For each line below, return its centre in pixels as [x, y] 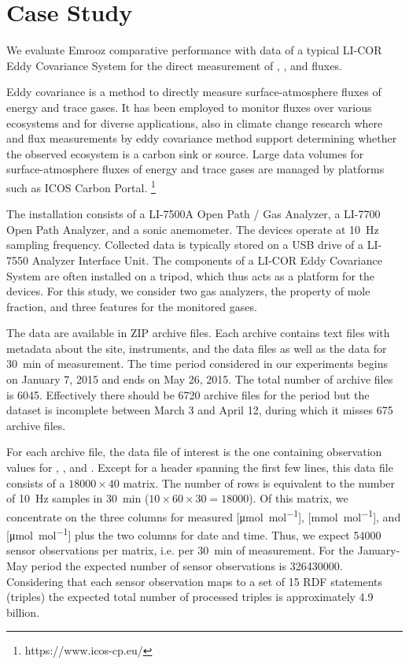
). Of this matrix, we [298, 498]
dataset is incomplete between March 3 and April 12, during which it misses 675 [200, 410]
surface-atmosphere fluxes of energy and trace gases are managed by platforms [195, 169]
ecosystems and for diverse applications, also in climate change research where [195, 122]
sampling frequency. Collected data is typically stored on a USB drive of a [185, 245]
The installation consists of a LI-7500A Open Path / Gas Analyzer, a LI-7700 [193, 214]
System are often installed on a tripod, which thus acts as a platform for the [190, 275]
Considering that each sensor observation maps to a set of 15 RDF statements [195, 581]
